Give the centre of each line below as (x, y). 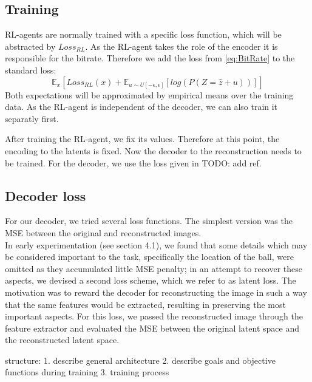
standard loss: (31, 70)
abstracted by (30, 46)
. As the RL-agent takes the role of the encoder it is (181, 46)
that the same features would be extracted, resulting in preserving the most (145, 304)
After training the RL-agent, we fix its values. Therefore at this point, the (142, 139)
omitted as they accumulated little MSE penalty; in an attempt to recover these (154, 268)
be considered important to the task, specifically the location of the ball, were (149, 257)
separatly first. (32, 118)
